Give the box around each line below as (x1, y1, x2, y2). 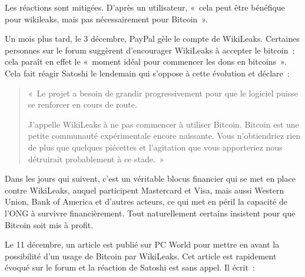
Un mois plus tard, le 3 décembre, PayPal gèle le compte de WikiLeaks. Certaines (5, 32, 300, 45)
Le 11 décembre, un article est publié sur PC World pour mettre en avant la (5, 238, 280, 251)
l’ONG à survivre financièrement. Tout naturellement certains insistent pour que (5, 206, 296, 219)
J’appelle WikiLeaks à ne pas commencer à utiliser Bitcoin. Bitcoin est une (28, 118, 299, 130)
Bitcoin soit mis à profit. (5, 218, 94, 231)
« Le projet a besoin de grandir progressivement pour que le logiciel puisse (28, 86, 298, 99)
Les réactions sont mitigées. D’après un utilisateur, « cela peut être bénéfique (5, 1, 285, 13)
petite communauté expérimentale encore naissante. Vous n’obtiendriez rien (28, 129, 301, 142)
